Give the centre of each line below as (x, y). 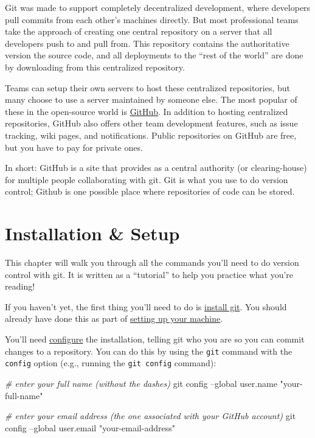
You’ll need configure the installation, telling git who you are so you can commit (155, 339)
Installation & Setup (92, 233)
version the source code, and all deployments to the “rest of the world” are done (154, 55)
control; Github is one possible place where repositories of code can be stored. (150, 191)
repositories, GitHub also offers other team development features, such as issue (151, 123)
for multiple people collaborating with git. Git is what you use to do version (147, 179)
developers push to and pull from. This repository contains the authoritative (147, 43)
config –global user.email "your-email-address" (90, 427)
